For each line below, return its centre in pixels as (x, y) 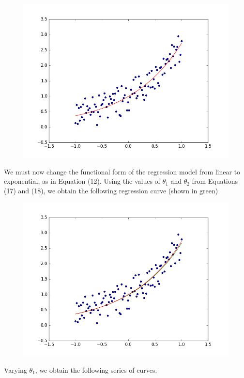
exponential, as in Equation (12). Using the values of (82, 181)
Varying (15, 370)
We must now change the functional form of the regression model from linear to (122, 171)
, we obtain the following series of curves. (96, 370)
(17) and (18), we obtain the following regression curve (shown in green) (111, 190)
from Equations (215, 181)
